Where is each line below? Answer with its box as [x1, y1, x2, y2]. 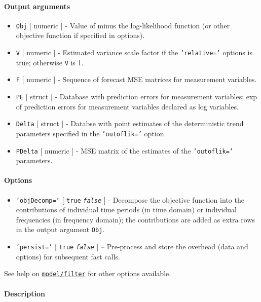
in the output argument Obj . [16, 224, 105, 235]
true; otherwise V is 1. [16, 57, 84, 67]
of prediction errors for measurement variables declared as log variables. [16, 101, 239, 111]
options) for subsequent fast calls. [16, 251, 120, 261]
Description [4, 288, 46, 298]
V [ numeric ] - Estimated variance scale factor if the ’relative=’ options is [16, 47, 252, 58]
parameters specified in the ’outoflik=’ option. [16, 128, 166, 138]
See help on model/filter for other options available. [4, 268, 171, 279]
